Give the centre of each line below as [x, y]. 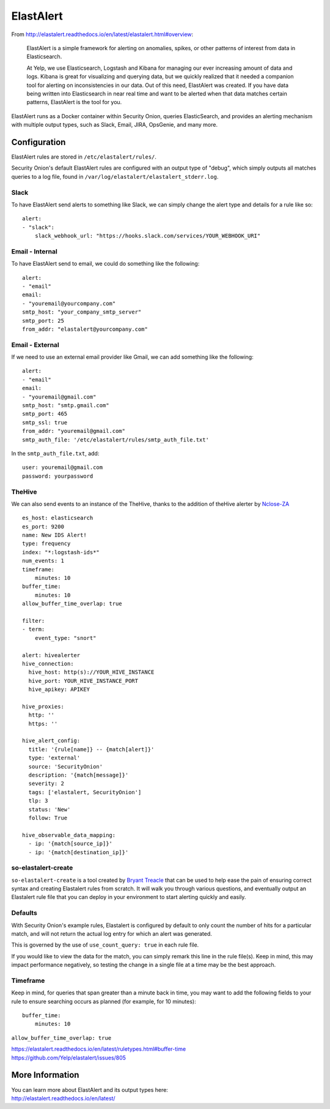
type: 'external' [54, 758]
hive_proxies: [43, 706]
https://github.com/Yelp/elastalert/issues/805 [69, 1058]
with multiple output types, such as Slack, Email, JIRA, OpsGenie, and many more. [115, 125]
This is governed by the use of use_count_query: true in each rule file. [105, 945]
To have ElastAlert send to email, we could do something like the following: [105, 264]
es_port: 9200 [43, 526]
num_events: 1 [43, 561]
